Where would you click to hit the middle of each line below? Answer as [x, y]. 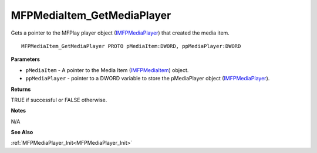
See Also [22, 132]
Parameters [26, 59]
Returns [21, 89]
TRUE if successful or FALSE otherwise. [59, 100]
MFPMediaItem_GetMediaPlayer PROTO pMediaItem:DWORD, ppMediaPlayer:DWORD [131, 46]
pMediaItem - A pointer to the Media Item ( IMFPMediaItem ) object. [107, 70]
